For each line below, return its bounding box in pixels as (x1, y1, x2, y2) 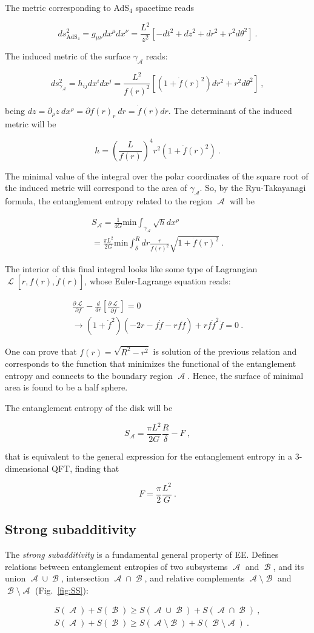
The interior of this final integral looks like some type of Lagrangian (5, 262, 258, 275)
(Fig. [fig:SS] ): (35, 583, 89, 596)
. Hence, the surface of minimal (187, 369, 304, 381)
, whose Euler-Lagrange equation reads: (84, 275, 231, 287)
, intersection (61, 572, 109, 584)
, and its (273, 560, 304, 572)
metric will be (5, 117, 56, 130)
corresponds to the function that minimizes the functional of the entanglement (5, 357, 296, 370)
